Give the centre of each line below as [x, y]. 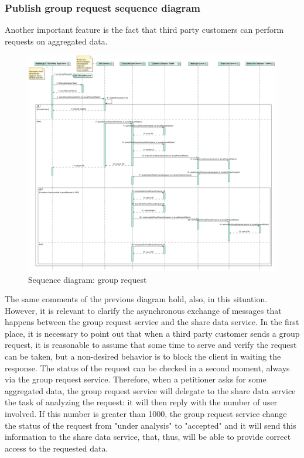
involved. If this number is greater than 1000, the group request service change [146, 414]
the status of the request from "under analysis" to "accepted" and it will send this [151, 425]
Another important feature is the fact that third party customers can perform [144, 30]
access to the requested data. [57, 448]
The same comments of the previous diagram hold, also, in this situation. [136, 299]
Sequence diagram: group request [88, 279]
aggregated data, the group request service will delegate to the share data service [150, 390]
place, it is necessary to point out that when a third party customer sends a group [152, 333]
